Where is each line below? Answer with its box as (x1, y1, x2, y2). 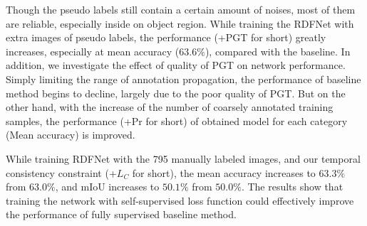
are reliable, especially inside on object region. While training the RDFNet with (6, 16, 354, 31)
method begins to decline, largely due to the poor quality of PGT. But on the (6, 85, 346, 100)
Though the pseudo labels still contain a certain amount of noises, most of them (6, 2, 356, 16)
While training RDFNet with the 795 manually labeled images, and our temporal (6, 151, 361, 166)
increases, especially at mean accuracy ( (6, 43, 180, 58)
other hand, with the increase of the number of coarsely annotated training (6, 99, 334, 114)
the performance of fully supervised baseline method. (6, 207, 237, 222)
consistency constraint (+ (6, 165, 117, 180)
